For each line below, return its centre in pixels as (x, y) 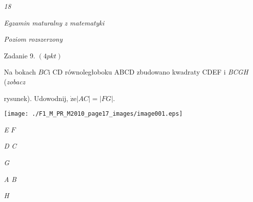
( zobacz (15, 81)
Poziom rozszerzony (33, 39)
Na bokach (20, 72)
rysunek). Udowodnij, (36, 98)
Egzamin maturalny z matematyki (54, 22)
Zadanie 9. (20, 55)
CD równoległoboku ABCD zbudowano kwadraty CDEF (137, 72)
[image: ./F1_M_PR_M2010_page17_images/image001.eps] (93, 114)
